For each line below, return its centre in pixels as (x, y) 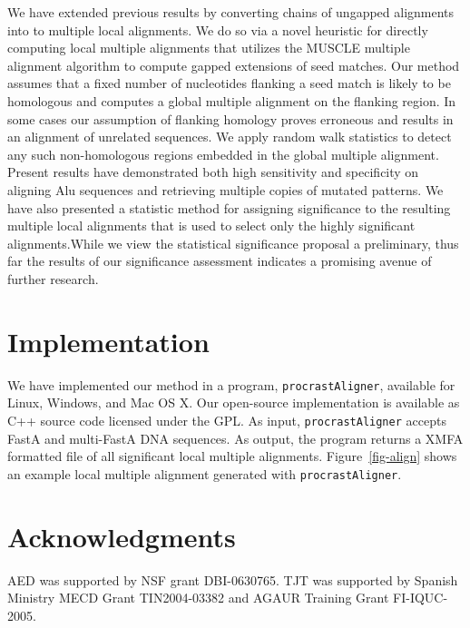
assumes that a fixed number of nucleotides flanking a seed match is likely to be (229, 83)
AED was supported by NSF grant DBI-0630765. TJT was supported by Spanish (233, 579)
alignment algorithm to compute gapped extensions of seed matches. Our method (234, 65)
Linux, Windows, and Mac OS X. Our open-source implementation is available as (234, 402)
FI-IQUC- (421, 598)
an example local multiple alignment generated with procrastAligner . (205, 473)
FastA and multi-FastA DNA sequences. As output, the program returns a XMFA (235, 438)
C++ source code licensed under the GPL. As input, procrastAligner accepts (227, 420)
